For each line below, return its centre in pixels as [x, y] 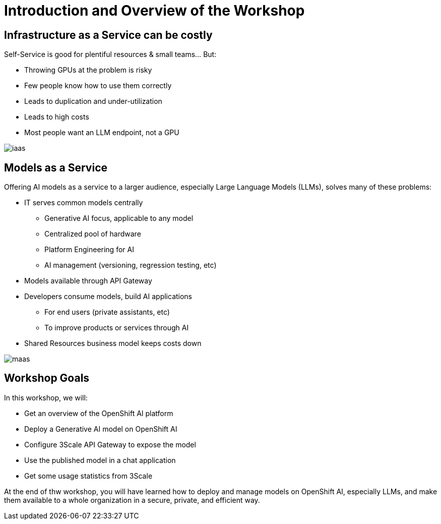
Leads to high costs [57, 117]
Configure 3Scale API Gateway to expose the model [110, 444]
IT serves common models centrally [84, 203]
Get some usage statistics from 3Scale [88, 476]
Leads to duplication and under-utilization [93, 101]
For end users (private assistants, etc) [107, 312]
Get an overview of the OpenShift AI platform [99, 413]
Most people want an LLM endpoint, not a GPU [102, 133]
